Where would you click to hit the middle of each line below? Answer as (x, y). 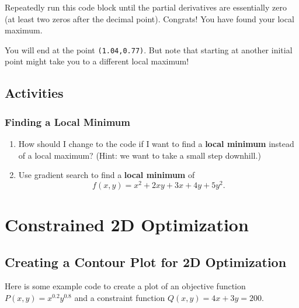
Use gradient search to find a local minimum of (107, 175)
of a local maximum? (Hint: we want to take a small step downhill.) (140, 155)
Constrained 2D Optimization (127, 225)
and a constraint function (120, 298)
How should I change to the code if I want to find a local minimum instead (156, 144)
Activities (34, 93)
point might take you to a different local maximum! (97, 61)
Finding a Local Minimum (67, 122)
